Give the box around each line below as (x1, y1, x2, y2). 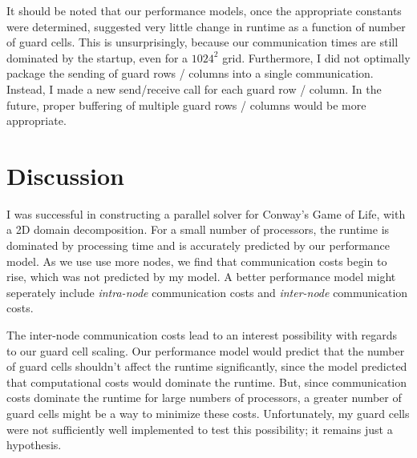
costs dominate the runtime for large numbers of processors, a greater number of (6, 389, 402, 406)
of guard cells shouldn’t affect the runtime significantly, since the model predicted (6, 358, 407, 375)
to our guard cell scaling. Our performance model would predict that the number (6, 342, 405, 359)
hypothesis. (6, 436, 62, 453)
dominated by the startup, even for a (6, 49, 188, 66)
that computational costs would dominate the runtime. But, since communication (6, 373, 407, 390)
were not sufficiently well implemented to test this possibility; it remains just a (6, 420, 393, 437)
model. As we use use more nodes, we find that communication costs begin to (6, 252, 387, 269)
